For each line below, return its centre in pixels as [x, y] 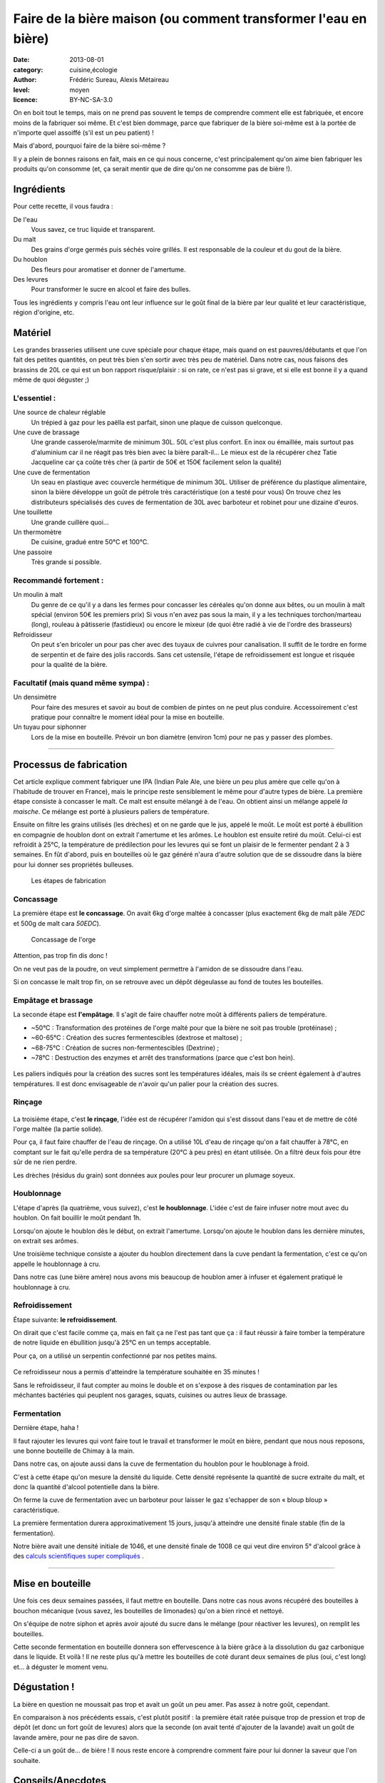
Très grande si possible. [66, 562]
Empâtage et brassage [53, 1000]
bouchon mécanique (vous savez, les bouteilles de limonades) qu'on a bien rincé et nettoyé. [149, 1610]
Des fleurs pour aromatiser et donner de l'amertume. [108, 269]
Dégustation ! [44, 1687]
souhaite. [27, 1760]
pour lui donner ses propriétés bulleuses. [73, 864]
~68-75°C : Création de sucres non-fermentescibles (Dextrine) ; [125, 1048]
